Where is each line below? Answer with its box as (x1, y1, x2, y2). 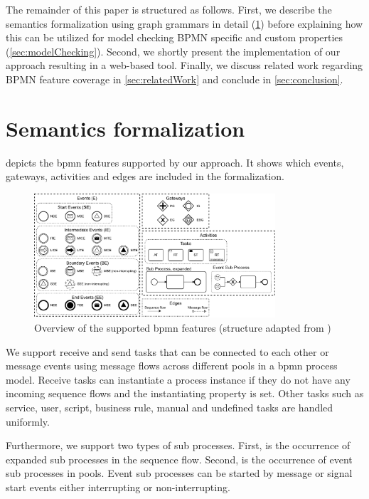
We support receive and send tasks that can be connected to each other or (6, 344, 329, 359)
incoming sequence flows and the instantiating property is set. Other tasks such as (6, 386, 364, 401)
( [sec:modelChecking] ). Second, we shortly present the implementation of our (6, 43, 341, 58)
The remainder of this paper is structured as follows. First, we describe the (6, 2, 332, 16)
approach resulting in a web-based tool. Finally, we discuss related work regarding (6, 58, 363, 73)
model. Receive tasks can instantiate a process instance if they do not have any (6, 372, 351, 387)
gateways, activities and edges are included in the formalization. (6, 169, 284, 184)
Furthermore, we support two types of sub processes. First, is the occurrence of (6, 438, 351, 453)
